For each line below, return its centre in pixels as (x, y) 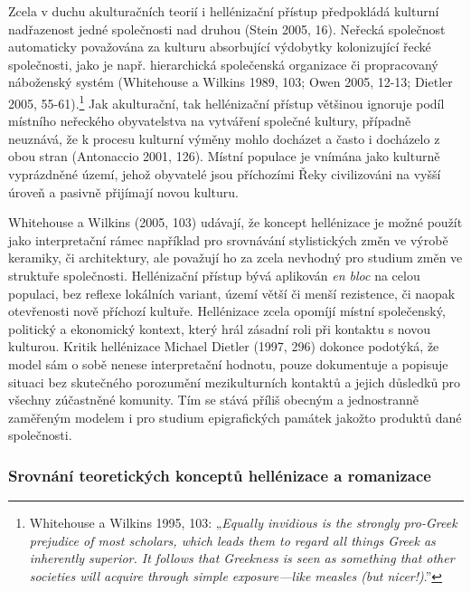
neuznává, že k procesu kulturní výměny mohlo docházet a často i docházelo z (224, 138)
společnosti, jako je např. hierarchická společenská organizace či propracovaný (223, 64)
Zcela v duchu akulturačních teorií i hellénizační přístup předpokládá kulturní (224, 11)
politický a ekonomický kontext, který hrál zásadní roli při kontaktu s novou (220, 328)
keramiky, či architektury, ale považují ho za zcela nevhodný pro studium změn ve (235, 258)
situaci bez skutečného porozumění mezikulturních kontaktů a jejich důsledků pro (235, 382)
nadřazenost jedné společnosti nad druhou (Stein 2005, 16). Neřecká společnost (227, 29)
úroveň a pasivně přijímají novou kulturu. (123, 191)
